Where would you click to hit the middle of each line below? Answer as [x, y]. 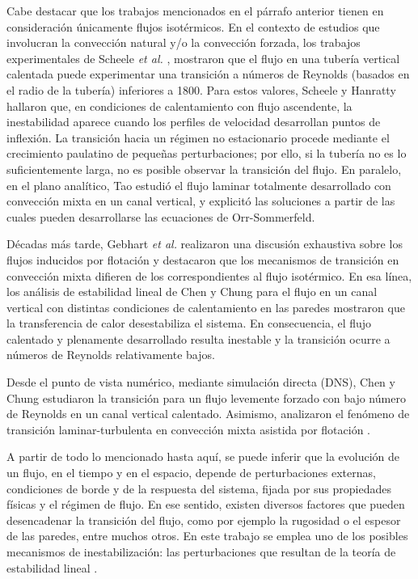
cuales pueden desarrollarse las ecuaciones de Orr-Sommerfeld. [161, 216]
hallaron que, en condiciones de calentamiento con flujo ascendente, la [179, 106]
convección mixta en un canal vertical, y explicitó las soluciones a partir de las [201, 201]
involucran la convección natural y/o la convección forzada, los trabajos [184, 42]
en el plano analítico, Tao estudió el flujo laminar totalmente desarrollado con [199, 185]
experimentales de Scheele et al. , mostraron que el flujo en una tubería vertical [203, 58]
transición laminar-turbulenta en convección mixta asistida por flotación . [188, 429]
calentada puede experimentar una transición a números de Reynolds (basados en [208, 74]
